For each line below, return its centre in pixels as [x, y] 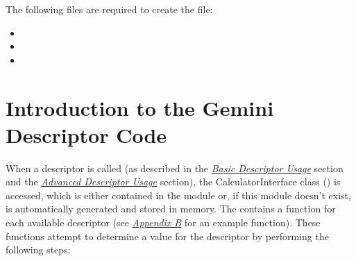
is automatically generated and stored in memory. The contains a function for [171, 209]
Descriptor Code [86, 134]
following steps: [38, 250]
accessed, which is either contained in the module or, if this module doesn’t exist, [178, 195]
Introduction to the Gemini [140, 107]
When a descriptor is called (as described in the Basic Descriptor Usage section [175, 168]
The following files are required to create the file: [109, 9]
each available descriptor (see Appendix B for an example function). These [163, 222]
